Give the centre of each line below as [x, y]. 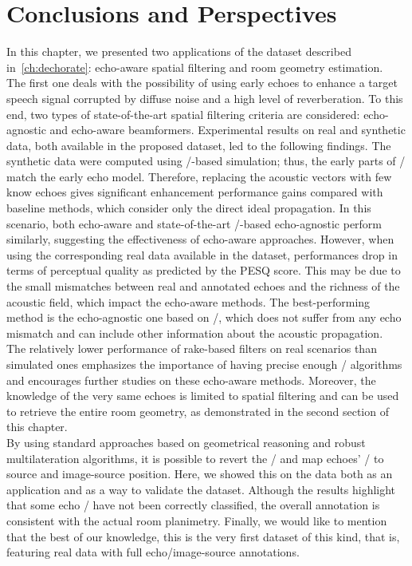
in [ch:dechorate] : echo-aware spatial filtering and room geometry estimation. [195, 67]
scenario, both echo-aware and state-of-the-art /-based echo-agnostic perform [194, 223]
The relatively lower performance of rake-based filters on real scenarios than [192, 348]
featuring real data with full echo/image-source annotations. [153, 552]
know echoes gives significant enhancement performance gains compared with [195, 192]
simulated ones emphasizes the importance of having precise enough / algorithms [204, 364]
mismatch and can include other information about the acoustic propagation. [195, 332]
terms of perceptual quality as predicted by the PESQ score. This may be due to [204, 270]
